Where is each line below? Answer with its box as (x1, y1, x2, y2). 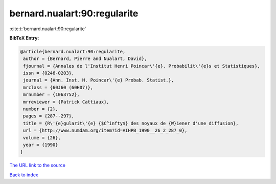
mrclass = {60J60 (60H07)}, (23, 85, 94, 90)
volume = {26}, (23, 135, 61, 140)
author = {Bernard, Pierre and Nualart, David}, (23, 56, 147, 62)
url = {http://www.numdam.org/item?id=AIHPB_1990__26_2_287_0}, (23, 128, 188, 133)
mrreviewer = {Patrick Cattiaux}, (23, 99, 109, 105)
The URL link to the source (9, 162, 66, 169)
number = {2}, (23, 106, 58, 112)
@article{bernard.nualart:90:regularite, (20, 49, 126, 54)
